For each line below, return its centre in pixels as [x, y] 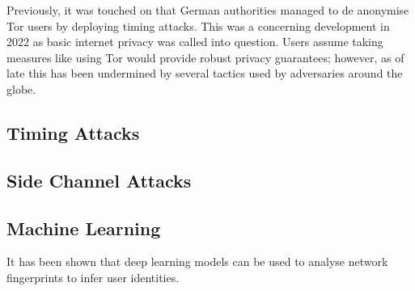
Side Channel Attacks [99, 180]
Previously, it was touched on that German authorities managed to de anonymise [208, 10]
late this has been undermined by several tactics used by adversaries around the [205, 73]
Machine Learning [84, 228]
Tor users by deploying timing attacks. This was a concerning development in [198, 25]
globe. [21, 89]
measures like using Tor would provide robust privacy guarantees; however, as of [205, 57]
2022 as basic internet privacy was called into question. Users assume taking [195, 42]
